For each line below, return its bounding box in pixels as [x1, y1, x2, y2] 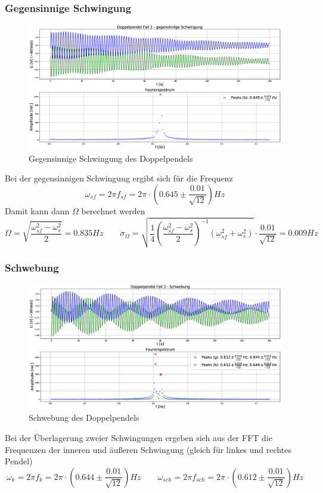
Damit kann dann [5, 204, 70, 217]
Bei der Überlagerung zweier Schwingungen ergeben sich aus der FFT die [5, 432, 272, 444]
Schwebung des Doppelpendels [29, 411, 139, 424]
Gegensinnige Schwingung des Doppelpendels [29, 152, 193, 164]
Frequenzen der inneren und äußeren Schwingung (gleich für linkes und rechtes [5, 443, 291, 455]
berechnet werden [81, 204, 145, 217]
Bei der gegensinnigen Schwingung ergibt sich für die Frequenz [5, 172, 233, 184]
